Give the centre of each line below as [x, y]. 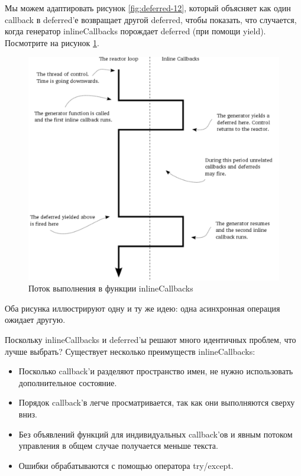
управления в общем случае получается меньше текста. [118, 446]
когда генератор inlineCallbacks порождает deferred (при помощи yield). [135, 31]
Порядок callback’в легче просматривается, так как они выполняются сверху [157, 402]
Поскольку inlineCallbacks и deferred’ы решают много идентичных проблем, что [150, 339]
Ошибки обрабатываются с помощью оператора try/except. [126, 465]
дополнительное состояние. [68, 382]
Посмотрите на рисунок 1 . [52, 42]
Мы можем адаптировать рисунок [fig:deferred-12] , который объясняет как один [148, 8]
